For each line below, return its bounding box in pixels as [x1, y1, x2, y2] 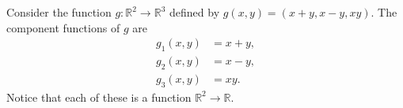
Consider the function [6, 4, 112, 20]
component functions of [6, 19, 120, 35]
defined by [169, 4, 220, 20]
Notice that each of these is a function [6, 88, 192, 105]
